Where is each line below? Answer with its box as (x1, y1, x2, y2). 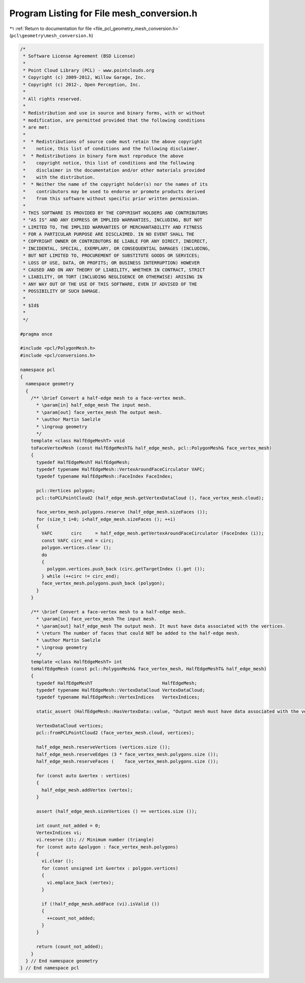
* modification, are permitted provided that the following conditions (23, 117, 205, 123)
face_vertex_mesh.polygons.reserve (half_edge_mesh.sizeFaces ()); (36, 509, 208, 515)
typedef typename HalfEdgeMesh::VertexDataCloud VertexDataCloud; (36, 687, 205, 693)
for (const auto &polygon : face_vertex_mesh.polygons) (36, 844, 178, 850)
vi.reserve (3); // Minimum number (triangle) (36, 837, 155, 842)
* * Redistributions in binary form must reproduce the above (23, 153, 184, 159)
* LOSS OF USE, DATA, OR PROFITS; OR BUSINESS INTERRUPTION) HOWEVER (23, 260, 200, 266)
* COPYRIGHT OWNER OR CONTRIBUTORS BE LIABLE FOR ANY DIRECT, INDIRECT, (23, 238, 208, 244)
